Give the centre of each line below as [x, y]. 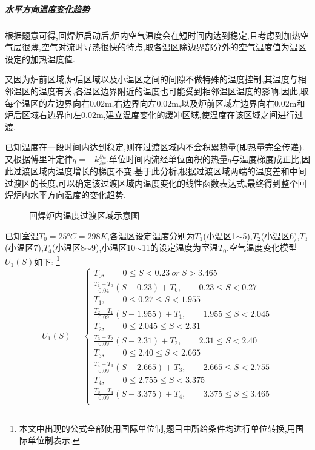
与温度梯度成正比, [267, 158]
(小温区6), [280, 235]
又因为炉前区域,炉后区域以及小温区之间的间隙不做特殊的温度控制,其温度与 [151, 79]
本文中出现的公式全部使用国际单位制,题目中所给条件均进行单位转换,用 [157, 428]
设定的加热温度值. [40, 58]
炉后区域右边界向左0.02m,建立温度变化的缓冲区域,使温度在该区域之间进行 [150, 115]
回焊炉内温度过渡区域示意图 [84, 215]
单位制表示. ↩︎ [54, 440]
